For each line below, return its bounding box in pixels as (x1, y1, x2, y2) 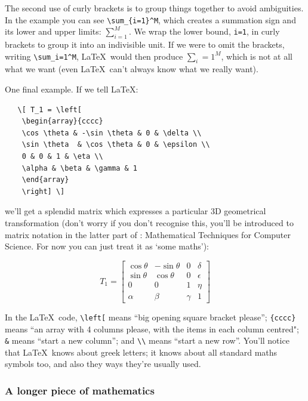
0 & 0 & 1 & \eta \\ (21, 152, 103, 161)
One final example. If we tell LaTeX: (5, 83, 138, 95)
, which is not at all (221, 50, 292, 62)
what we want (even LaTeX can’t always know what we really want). (5, 63, 258, 75)
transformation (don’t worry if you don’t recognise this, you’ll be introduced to (5, 216, 294, 229)
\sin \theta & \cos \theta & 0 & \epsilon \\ (21, 140, 210, 149)
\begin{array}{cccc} (21, 117, 103, 126)
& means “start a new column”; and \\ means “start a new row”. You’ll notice (5, 334, 289, 347)
